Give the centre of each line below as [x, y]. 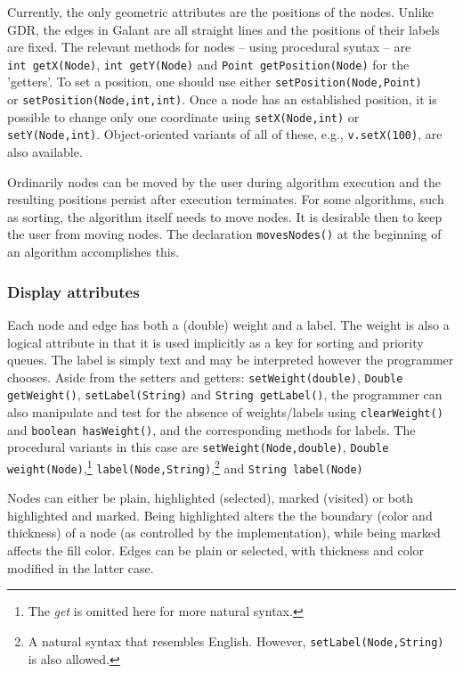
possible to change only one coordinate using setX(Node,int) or [183, 116]
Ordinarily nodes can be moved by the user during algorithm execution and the [224, 181]
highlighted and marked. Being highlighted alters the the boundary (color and [220, 515]
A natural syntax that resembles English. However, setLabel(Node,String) [236, 640]
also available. [45, 152]
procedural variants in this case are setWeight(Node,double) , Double [198, 447]
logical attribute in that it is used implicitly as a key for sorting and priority [215, 342]
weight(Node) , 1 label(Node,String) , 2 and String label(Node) [185, 466]
